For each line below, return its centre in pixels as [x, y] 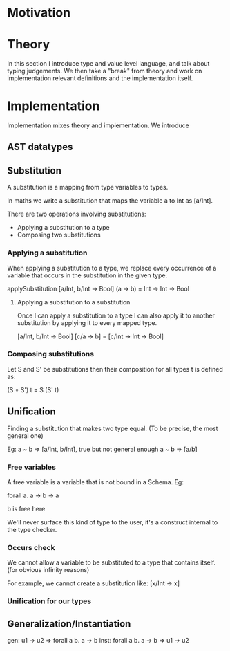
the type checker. [32, 529]
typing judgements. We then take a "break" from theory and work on [105, 71]
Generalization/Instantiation [69, 624]
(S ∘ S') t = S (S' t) [33, 389]
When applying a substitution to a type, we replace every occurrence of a [112, 268]
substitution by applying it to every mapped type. [87, 322]
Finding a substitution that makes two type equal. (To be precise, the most [113, 428]
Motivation [39, 13]
